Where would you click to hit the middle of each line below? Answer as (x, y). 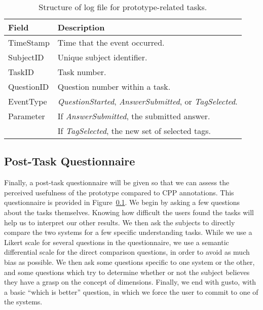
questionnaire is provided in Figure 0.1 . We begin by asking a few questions (122, 202)
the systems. (23, 302)
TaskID (21, 72)
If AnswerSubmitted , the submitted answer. (134, 116)
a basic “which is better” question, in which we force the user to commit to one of (131, 291)
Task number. (82, 72)
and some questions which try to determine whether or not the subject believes (127, 272)
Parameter (27, 116)
